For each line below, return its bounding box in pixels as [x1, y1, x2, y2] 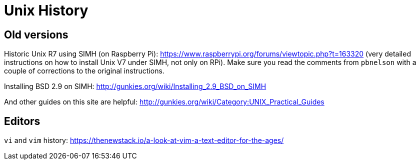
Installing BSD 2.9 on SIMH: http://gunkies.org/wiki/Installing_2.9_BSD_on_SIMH [4, 82, 266, 91]
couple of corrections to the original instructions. [4, 66, 164, 75]
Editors [4, 114, 40, 127]
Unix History [4, 2, 88, 19]
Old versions [4, 28, 68, 41]
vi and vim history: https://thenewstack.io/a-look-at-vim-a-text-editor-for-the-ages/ [4, 136, 284, 145]
